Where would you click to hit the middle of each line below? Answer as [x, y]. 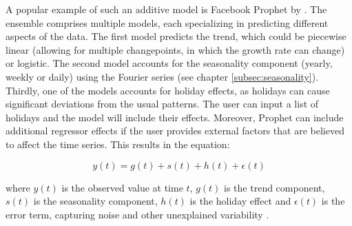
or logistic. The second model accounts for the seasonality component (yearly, [169, 63]
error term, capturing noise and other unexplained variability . [137, 214]
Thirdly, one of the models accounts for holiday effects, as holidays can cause [168, 90]
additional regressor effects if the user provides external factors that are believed [175, 131]
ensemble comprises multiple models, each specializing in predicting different [167, 22]
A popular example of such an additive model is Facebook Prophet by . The [166, 9]
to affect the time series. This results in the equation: [118, 144]
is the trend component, [275, 187]
